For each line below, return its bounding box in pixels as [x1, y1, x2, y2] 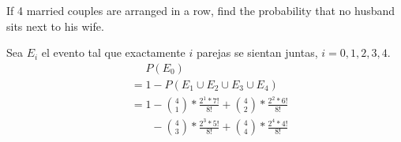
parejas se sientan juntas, [196, 44, 318, 61]
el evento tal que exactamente [41, 44, 186, 61]
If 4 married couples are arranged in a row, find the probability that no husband [6, 2, 395, 18]
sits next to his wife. [6, 17, 104, 34]
